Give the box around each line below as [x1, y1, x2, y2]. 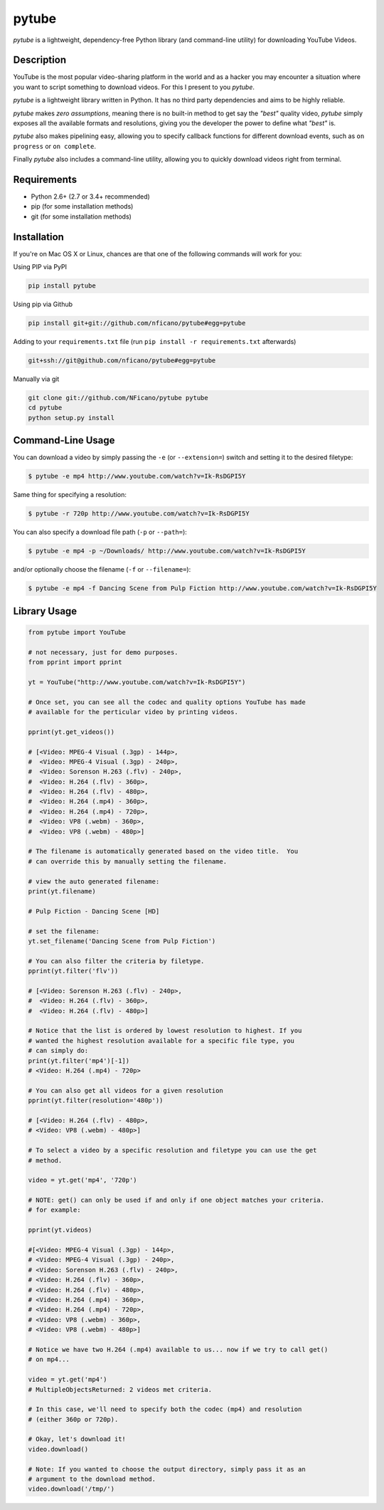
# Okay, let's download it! [28, 1435, 126, 1443]
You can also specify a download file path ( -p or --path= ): [13, 528, 188, 537]
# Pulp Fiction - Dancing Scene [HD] [28, 907, 160, 915]
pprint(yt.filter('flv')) [28, 967, 119, 975]
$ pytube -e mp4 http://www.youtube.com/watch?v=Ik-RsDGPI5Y [28, 472, 246, 481]
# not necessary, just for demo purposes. [28, 648, 178, 656]
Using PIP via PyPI [13, 263, 68, 271]
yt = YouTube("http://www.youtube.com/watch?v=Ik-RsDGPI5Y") [28, 678, 246, 686]
